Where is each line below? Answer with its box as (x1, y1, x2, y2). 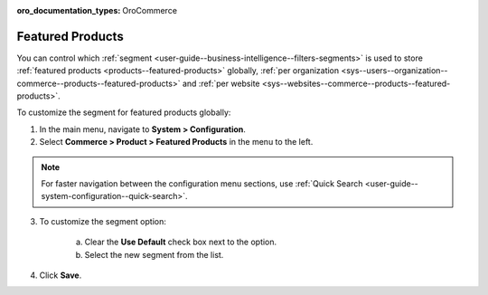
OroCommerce (122, 5, 178, 15)
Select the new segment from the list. (84, 249, 224, 260)
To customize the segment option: (39, 215, 167, 226)
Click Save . (39, 270, 82, 281)
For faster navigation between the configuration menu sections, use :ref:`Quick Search (41, 178, 363, 189)
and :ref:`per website (182, 78, 261, 89)
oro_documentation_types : (16, 5, 121, 15)
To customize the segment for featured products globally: (16, 107, 231, 118)
